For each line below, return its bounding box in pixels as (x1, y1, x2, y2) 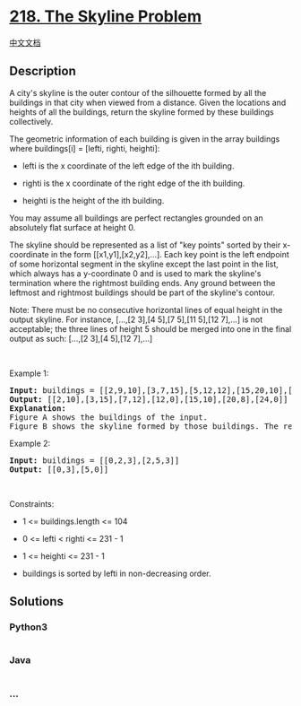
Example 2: (9, 438, 51, 449)
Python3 (9, 621, 47, 633)
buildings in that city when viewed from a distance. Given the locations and (9, 97, 287, 108)
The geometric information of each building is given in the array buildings (9, 133, 280, 144)
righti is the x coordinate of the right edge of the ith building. (21, 178, 245, 188)
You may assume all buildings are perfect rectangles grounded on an (9, 213, 264, 223)
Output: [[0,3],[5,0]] (9, 464, 109, 475)
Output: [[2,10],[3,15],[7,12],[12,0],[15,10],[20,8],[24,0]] (9, 394, 288, 405)
